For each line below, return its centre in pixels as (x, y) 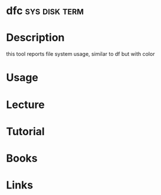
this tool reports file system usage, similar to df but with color (80, 54)
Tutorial (26, 131)
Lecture (26, 105)
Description (35, 38)
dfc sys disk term (45, 11)
